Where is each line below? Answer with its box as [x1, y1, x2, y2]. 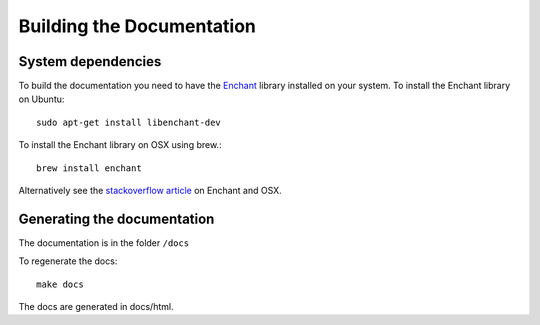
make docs [36, 278, 84, 290]
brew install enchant [36, 162, 142, 174]
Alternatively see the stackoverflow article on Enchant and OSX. [18, 185, 282, 197]
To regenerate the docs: [18, 255, 118, 267]
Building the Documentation [18, 15, 257, 37]
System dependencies [18, 53, 162, 70]
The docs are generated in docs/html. [18, 301, 174, 313]
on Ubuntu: [18, 93, 65, 105]
